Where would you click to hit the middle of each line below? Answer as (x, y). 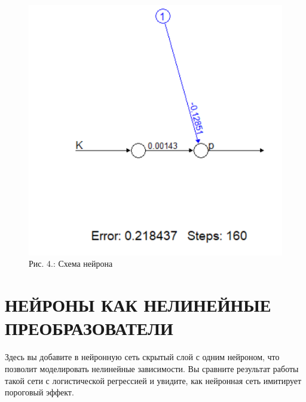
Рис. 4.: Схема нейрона (71, 264)
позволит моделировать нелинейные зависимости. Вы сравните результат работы (152, 368)
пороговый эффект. (39, 392)
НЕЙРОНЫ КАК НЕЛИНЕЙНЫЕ (138, 305)
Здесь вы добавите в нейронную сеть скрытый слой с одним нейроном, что (142, 357)
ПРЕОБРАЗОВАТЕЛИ (89, 328)
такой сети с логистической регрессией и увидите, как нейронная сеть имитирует (153, 380)
